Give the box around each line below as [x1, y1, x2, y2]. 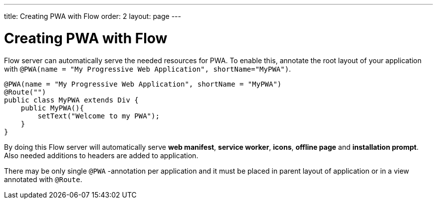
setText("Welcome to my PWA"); [37, 111, 160, 120]
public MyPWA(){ [20, 103, 84, 112]
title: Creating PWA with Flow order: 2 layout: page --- [4, 12, 181, 20]
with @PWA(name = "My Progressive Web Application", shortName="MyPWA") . [4, 64, 291, 73]
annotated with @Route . [4, 175, 82, 184]
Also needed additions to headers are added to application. [4, 151, 199, 160]
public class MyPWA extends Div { [4, 96, 139, 104]
